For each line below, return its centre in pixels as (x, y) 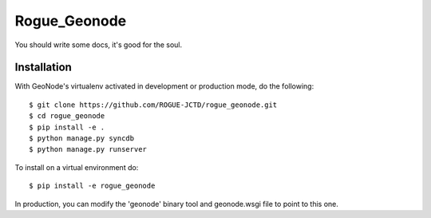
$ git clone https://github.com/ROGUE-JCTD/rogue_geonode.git (153, 105)
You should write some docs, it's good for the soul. (99, 45)
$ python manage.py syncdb (82, 139)
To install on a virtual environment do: (77, 167)
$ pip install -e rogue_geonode (92, 186)
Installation (43, 67)
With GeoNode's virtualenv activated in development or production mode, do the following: (164, 86)
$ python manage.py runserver (88, 149)
